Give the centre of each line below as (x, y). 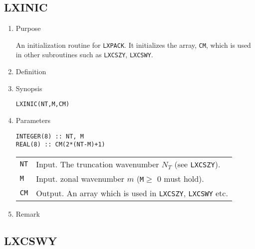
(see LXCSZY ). (197, 164)
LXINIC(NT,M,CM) (43, 104)
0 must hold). (180, 178)
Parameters (33, 120)
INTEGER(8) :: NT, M (50, 136)
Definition (31, 71)
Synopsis (29, 88)
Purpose (28, 28)
